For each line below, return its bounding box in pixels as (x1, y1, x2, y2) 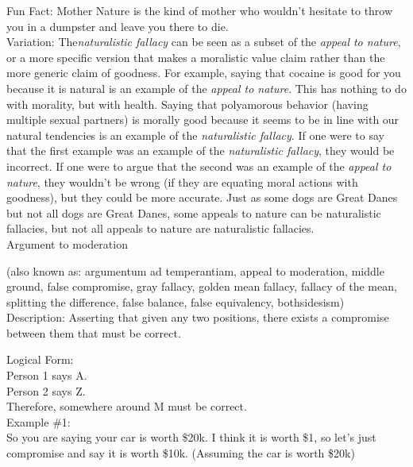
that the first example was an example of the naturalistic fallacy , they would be (6, 142, 395, 159)
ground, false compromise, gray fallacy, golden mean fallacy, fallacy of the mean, (6, 278, 397, 295)
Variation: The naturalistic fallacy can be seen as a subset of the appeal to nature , (6, 33, 401, 50)
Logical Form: (6, 351, 74, 368)
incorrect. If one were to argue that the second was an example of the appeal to (6, 157, 392, 174)
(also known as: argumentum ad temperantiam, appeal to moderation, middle (6, 262, 384, 279)
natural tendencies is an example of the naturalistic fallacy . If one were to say (6, 126, 384, 143)
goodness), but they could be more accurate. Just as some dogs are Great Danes (6, 189, 398, 206)
